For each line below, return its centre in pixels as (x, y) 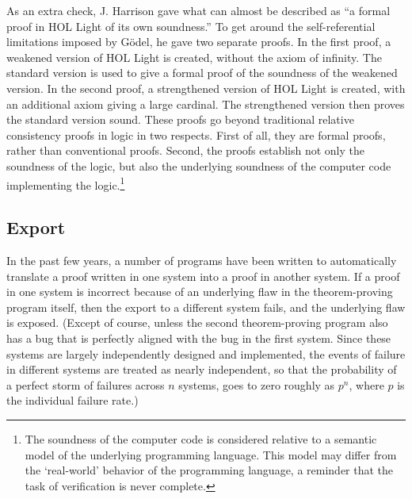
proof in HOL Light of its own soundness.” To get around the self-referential (191, 26)
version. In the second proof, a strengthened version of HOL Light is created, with (206, 88)
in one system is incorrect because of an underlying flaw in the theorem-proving (200, 292)
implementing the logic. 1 (66, 183)
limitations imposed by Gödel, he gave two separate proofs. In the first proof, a (199, 42)
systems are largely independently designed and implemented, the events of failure (206, 353)
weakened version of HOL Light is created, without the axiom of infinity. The (194, 57)
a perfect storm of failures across (86, 384)
